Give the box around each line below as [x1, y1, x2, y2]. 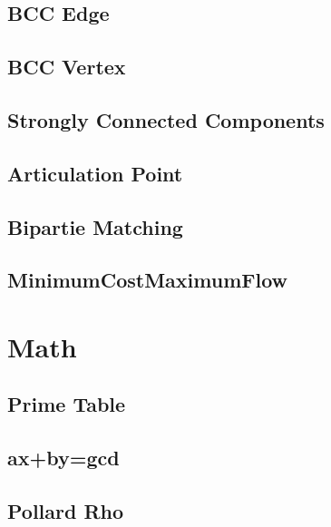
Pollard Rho [7, 497, 124, 525]
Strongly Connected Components [7, 105, 325, 133]
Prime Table [7, 390, 126, 418]
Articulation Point [7, 159, 183, 187]
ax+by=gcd [7, 444, 120, 472]
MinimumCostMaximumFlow [7, 266, 288, 294]
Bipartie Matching [7, 212, 183, 240]
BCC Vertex [7, 53, 126, 81]
